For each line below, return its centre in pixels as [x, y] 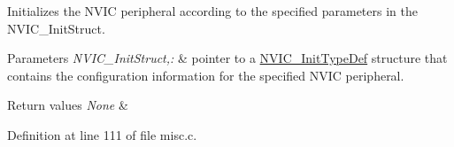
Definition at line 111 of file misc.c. [102, 134]
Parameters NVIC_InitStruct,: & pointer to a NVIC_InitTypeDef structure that [227, 58]
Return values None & [68, 105]
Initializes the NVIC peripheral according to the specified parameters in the [212, 11]
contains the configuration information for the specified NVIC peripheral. [206, 75]
